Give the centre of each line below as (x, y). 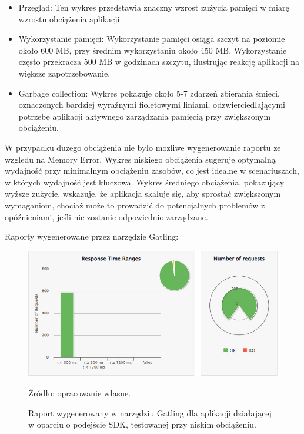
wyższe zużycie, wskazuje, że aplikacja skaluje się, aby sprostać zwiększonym (143, 193)
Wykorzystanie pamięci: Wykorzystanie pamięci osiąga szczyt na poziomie (152, 39)
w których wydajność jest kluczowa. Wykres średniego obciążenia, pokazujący (145, 182)
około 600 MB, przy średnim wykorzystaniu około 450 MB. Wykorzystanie (153, 50)
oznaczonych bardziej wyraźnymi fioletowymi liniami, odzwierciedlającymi (152, 105)
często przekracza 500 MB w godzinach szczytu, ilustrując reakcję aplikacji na (159, 62)
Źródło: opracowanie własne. (80, 392)
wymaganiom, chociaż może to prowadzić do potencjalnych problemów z (135, 205)
